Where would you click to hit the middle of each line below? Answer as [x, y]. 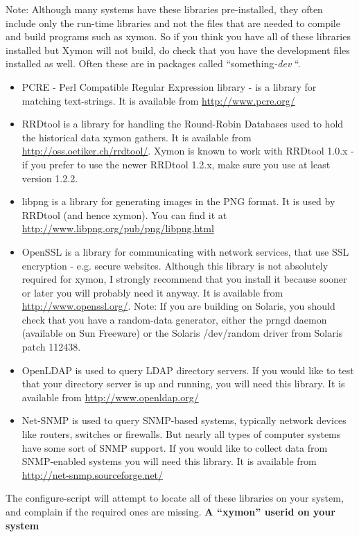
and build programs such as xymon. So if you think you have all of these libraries [178, 36]
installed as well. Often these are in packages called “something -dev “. [153, 63]
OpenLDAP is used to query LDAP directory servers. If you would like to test [188, 370]
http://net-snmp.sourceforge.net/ [93, 474]
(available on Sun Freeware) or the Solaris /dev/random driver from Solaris [182, 333]
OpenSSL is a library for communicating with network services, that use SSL [185, 251]
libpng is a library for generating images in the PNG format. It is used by [178, 201]
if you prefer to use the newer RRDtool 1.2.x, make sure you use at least [176, 164]
